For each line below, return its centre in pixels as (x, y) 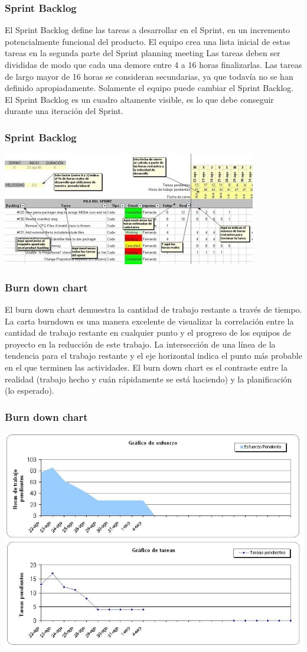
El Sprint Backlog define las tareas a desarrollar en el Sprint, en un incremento (148, 30)
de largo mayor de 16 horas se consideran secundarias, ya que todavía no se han (149, 76)
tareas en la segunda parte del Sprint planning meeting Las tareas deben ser (143, 53)
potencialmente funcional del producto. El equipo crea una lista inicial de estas (148, 41)
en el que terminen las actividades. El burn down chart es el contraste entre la (146, 367)
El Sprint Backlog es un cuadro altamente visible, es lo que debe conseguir (139, 99)
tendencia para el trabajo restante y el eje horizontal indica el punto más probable (153, 356)
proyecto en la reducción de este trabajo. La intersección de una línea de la (140, 344)
